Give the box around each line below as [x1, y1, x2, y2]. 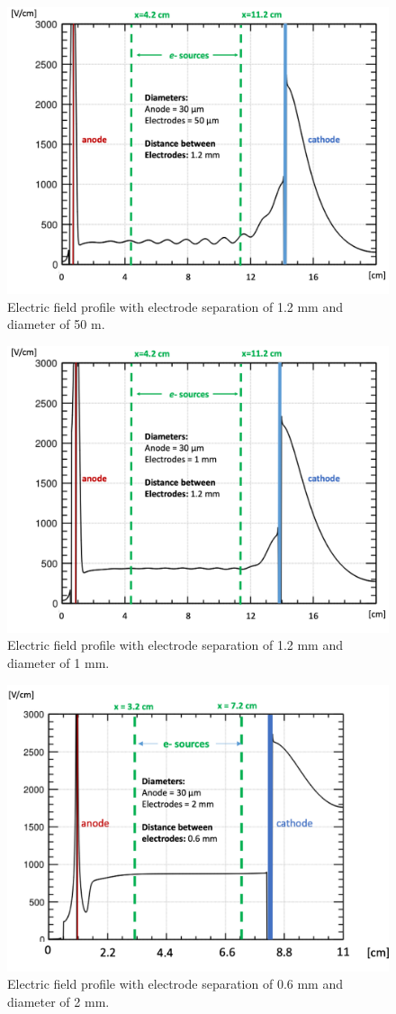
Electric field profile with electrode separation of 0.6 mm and [7, 974, 343, 993]
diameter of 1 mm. [7, 653, 110, 671]
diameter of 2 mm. [7, 991, 110, 1010]
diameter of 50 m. [7, 315, 105, 333]
